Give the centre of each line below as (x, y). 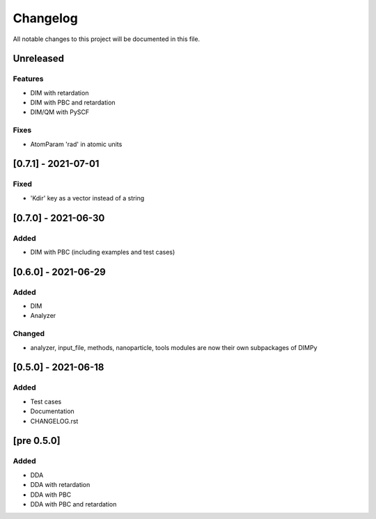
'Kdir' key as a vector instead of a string (87, 198)
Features (28, 79)
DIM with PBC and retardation (73, 103)
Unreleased (39, 59)
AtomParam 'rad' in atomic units (76, 144)
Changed (29, 334)
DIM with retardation (60, 93)
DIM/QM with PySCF (60, 112)
